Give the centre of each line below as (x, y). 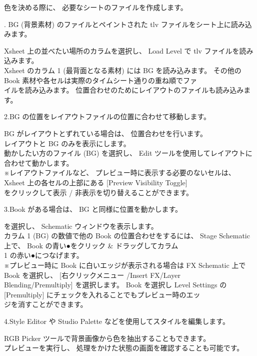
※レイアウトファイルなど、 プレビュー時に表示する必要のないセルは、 (120, 172)
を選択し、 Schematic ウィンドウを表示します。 (81, 226)
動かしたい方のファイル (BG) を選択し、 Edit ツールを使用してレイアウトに (128, 153)
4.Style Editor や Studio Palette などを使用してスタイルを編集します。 (117, 321)
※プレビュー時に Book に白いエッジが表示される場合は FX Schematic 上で (125, 265)
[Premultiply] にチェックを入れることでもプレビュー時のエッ (102, 294)
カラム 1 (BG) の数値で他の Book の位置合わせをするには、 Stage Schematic (127, 236)
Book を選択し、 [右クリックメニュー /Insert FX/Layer (92, 275)
